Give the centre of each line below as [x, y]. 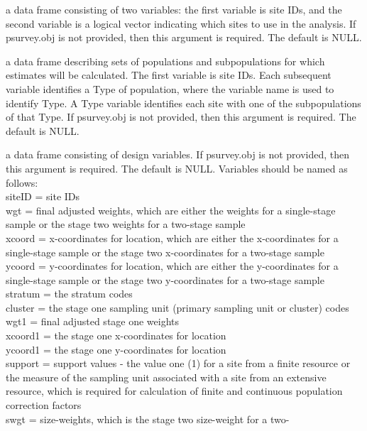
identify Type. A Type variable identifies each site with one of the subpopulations [183, 103]
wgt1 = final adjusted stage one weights [93, 321]
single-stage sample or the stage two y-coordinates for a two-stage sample [165, 279]
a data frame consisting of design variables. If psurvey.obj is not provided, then [178, 154]
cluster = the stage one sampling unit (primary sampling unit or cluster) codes [177, 307]
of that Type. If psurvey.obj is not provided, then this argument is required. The [181, 117]
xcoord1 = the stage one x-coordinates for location [116, 335]
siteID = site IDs [43, 196]
